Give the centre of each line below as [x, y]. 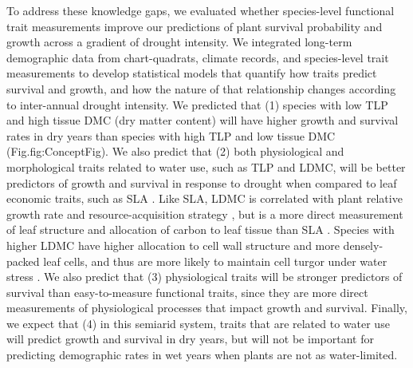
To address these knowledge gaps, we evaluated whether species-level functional [201, 10]
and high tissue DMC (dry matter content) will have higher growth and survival [203, 120]
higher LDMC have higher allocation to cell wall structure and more [173, 245]
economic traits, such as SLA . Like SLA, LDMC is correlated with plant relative [205, 198]
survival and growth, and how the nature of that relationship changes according [201, 88]
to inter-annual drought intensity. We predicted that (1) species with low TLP [197, 104]
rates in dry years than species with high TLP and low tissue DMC [171, 135]
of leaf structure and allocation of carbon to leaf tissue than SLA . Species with [201, 230]
